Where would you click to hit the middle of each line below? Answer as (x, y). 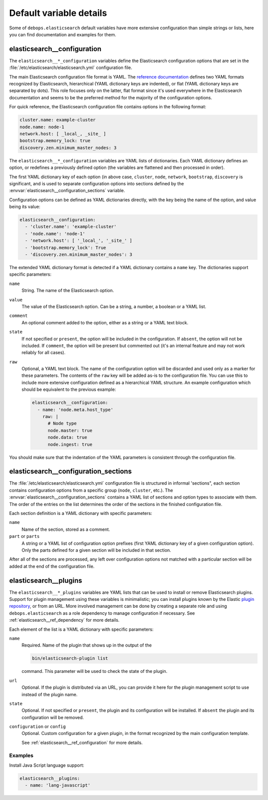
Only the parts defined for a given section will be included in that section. (96, 550)
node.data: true (67, 437)
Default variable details (58, 13)
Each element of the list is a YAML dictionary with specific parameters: (81, 629)
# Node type (62, 424)
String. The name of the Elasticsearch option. (68, 291)
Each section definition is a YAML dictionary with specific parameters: (81, 513)
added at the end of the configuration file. (52, 566)
